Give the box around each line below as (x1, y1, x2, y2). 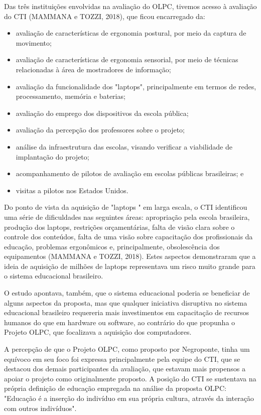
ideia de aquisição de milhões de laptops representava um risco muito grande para (4, 260, 255, 271)
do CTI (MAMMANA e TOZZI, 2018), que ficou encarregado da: (4, 11, 205, 21)
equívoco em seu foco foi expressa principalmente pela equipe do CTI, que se (4, 353, 240, 364)
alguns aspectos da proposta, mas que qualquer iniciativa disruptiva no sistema (4, 297, 247, 308)
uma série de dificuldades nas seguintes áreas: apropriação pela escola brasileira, (4, 211, 250, 222)
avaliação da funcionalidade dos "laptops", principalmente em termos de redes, (16, 81, 256, 91)
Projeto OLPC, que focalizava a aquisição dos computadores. (4, 327, 192, 337)
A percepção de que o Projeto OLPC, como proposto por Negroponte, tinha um (4, 344, 250, 354)
